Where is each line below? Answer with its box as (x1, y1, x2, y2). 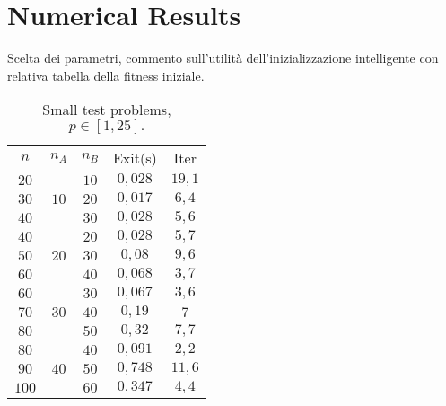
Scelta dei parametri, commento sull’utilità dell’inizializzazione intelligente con (7, 49, 439, 67)
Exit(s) (112, 147, 157, 169)
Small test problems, (42, 99, 171, 120)
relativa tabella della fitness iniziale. (7, 66, 205, 84)
